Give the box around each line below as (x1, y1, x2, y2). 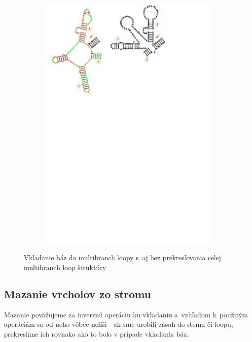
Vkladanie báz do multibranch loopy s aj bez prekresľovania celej (24, 252, 221, 263)
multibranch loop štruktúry (24, 262, 107, 272)
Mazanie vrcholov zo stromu (4, 286, 151, 301)
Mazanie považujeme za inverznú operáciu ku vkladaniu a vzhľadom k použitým (4, 309, 248, 319)
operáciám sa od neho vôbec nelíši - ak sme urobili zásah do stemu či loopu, (4, 319, 233, 329)
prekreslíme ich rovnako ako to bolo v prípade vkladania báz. (4, 328, 189, 339)
